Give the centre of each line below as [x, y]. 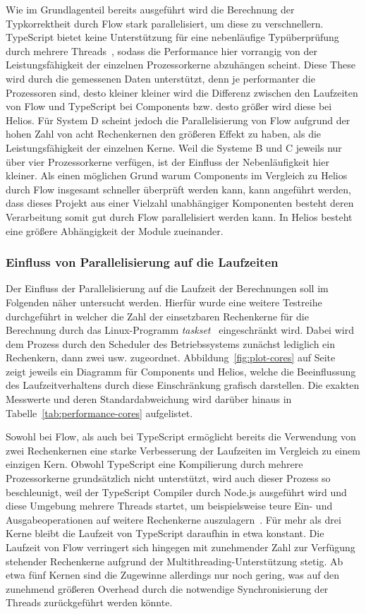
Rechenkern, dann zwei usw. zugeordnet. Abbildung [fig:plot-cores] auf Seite [171, 357]
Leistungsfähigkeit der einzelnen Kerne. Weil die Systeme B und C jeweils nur [174, 147]
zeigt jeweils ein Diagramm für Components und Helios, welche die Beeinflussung [181, 371]
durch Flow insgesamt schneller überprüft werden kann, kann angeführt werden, [178, 189]
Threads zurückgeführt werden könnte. [89, 602]
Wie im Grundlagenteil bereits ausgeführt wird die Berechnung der [150, 9]
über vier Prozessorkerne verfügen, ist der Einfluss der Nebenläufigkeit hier [167, 161]
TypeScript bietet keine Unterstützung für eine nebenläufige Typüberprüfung [172, 37]
